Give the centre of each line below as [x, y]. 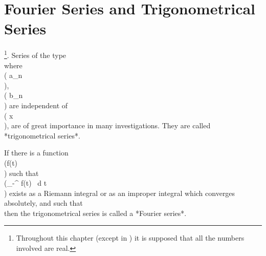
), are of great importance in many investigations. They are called [107, 125]
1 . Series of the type [35, 54]
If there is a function [36, 153]
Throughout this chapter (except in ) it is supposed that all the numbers [130, 238]
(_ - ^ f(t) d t [26, 183]
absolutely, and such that [43, 203]
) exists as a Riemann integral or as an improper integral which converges [120, 193]
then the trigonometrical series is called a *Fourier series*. [95, 213]
